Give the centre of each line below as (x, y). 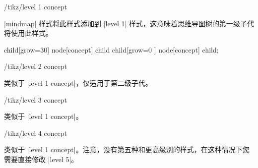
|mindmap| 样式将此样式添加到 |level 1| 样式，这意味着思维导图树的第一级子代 (129, 23)
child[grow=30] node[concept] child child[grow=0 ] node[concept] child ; (111, 49)
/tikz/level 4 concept (36, 133)
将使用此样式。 (28, 33)
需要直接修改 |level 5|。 (41, 159)
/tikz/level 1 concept (36, 6)
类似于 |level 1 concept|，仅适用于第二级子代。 (78, 83)
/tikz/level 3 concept (36, 99)
